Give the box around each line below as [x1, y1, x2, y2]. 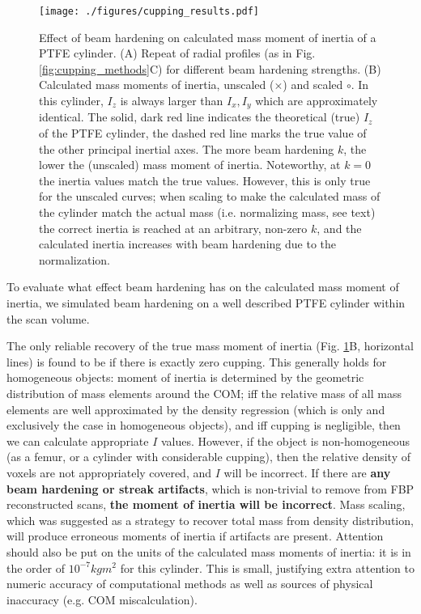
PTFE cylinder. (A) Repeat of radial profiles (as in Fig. [39, 44, 316, 61]
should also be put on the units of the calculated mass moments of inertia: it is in [6, 543, 411, 560]
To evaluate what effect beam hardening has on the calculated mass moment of [6, 278, 399, 295]
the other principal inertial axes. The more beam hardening [39, 140, 334, 157]
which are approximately [255, 92, 378, 109]
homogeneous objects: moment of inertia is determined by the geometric [6, 369, 364, 386]
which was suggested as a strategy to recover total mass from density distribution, [6, 511, 414, 528]
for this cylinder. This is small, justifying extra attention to [120, 559, 415, 576]
